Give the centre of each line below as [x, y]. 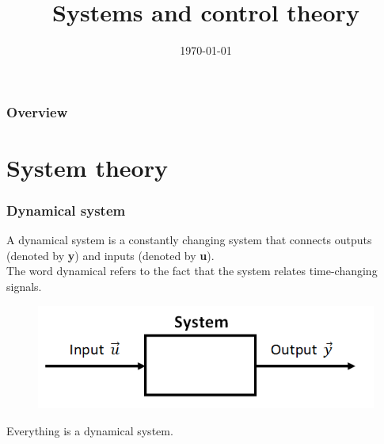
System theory [87, 167]
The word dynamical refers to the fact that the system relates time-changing [192, 271]
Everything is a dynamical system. [90, 430]
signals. [24, 287]
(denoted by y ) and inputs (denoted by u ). [110, 255]
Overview [37, 111]
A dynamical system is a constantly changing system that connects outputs [189, 240]
